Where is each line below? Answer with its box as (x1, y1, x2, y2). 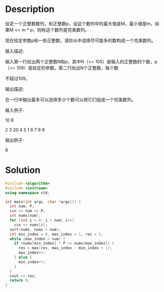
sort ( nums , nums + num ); (9, 227, 61, 232)
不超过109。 (5, 75, 30, 81)
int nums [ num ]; (9, 213, 41, 218)
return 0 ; (9, 278, 30, 283)
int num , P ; (9, 204, 35, 209)
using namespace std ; (5, 190, 50, 195)
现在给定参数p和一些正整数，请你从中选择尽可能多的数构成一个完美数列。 (5, 37, 156, 43)
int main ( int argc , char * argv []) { (5, 199, 81, 204)
